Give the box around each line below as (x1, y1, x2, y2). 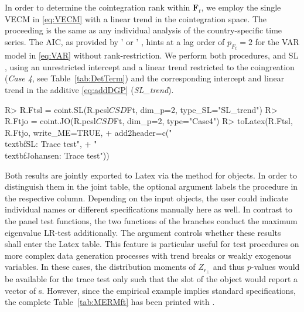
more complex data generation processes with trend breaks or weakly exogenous (5, 249, 292, 261)
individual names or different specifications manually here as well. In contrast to (5, 203, 292, 215)
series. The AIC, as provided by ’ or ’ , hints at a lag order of (5, 35, 225, 47)
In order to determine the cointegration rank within (5, 1, 190, 13)
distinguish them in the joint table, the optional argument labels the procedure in (5, 180, 298, 193)
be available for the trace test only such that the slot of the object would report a (5, 273, 298, 285)
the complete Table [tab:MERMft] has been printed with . (5, 296, 215, 308)
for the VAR (255, 35, 299, 47)
